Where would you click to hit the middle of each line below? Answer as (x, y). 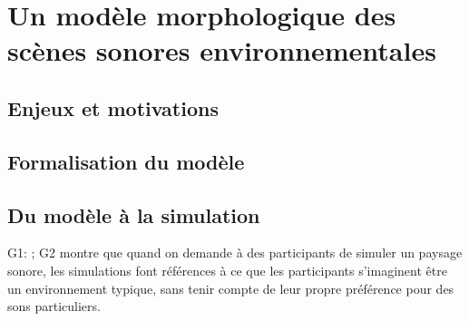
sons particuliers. (54, 306)
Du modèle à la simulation (134, 214)
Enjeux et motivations (113, 107)
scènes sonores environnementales (222, 50)
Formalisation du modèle (126, 161)
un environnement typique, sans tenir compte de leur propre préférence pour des (231, 288)
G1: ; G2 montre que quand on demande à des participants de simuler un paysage (235, 253)
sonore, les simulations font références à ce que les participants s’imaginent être (227, 270)
